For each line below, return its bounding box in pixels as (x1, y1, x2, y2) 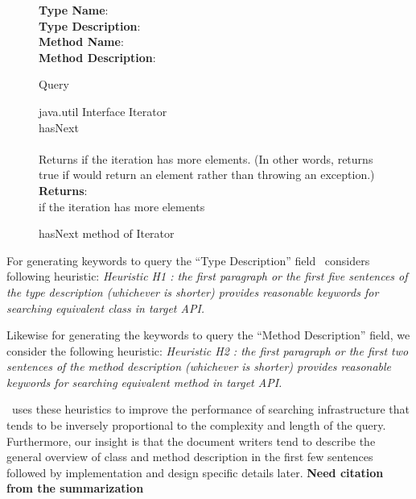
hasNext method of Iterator (39, 225, 175, 242)
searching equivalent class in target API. (6, 299, 205, 316)
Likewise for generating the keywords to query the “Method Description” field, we (6, 326, 410, 343)
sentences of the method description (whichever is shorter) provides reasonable (6, 358, 392, 375)
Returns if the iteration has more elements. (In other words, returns (39, 150, 373, 167)
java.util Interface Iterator (39, 102, 167, 119)
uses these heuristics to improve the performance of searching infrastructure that (11, 401, 410, 418)
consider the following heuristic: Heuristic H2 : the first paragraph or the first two (6, 342, 409, 359)
